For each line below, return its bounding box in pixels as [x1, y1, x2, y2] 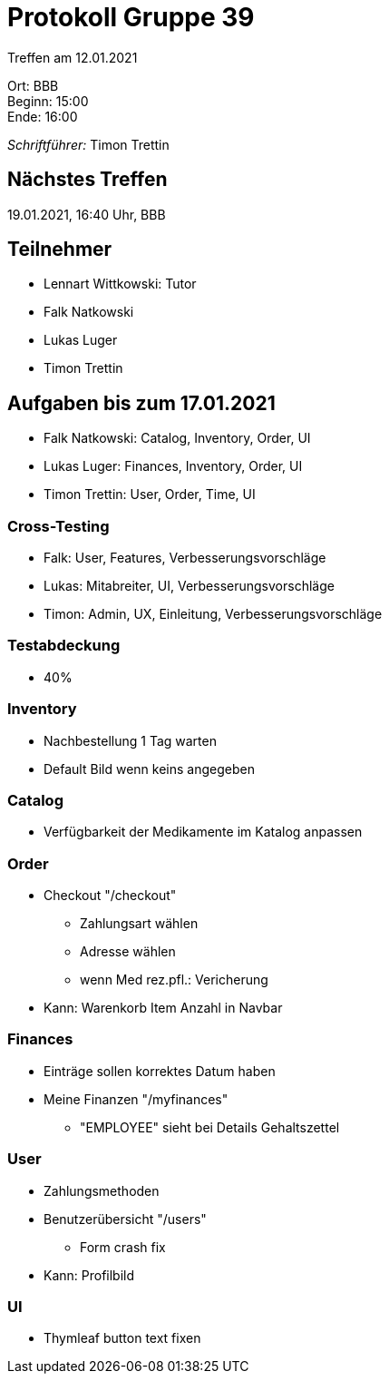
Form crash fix [80, 1239, 166, 1255]
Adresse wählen [80, 944, 176, 960]
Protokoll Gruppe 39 [7, 2, 255, 33]
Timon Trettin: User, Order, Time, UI [44, 486, 256, 503]
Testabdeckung [7, 636, 121, 655]
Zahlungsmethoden [44, 1182, 160, 1199]
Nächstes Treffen [7, 168, 168, 191]
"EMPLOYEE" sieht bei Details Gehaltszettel [80, 1119, 340, 1135]
